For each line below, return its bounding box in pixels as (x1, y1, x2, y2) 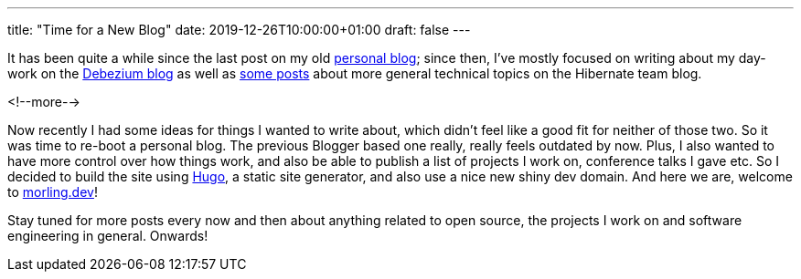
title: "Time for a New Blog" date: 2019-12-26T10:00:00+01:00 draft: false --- (7, 22, 471, 37)
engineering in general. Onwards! (7, 228, 208, 243)
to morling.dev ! (7, 184, 98, 200)
